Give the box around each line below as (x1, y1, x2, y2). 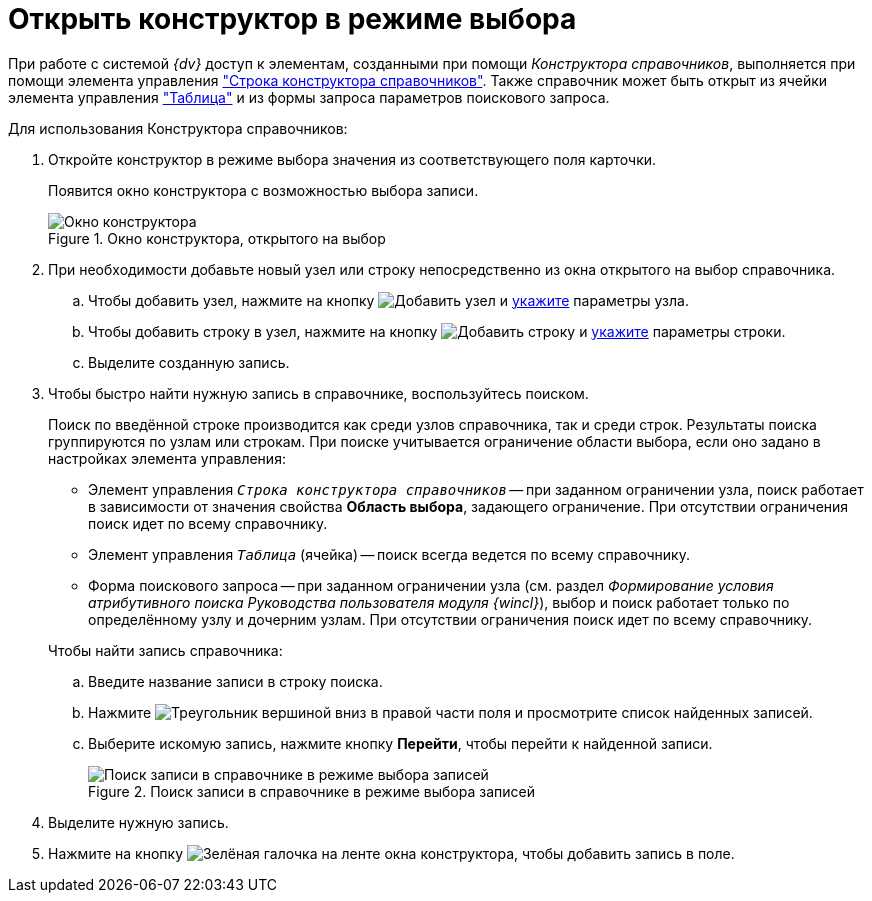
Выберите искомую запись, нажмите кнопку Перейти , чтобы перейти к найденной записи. (88, 734, 713, 752)
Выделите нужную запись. (48, 813, 229, 831)
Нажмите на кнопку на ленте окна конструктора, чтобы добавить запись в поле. (48, 844, 735, 862)
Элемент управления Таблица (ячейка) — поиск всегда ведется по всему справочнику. (88, 545, 690, 563)
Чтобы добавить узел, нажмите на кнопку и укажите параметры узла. (88, 291, 689, 309)
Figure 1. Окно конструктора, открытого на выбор (48, 229, 386, 247)
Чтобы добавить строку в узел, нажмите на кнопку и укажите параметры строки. (88, 322, 786, 340)
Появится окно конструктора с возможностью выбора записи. (48, 181, 479, 199)
